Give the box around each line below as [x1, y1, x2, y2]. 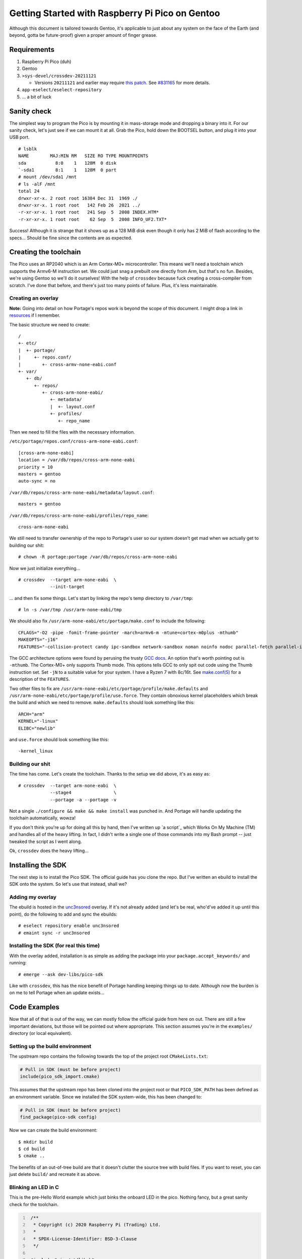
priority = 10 [18, 464, 53, 470]
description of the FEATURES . [9, 676, 70, 682]
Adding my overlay [9, 894, 57, 901]
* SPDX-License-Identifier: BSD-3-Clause [33, 1236, 137, 1241]
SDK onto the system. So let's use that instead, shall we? [9, 881, 127, 887]
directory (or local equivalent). [9, 1030, 72, 1036]
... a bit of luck [22, 94, 52, 100]
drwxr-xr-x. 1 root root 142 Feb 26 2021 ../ [18, 202, 140, 208]
